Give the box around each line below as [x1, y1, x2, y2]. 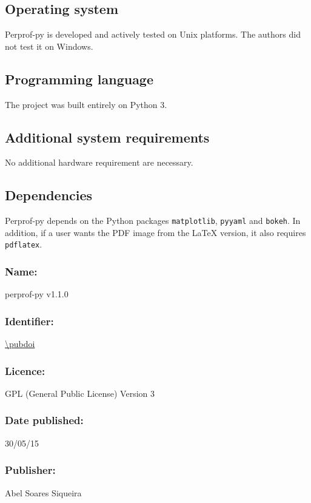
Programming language [5, 69, 154, 88]
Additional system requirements [5, 127, 210, 146]
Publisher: [5, 462, 56, 478]
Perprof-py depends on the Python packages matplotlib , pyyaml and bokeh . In [5, 214, 301, 227]
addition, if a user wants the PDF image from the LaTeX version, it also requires [5, 226, 306, 238]
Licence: [5, 363, 45, 378]
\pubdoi [5, 337, 35, 350]
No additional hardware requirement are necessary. [5, 156, 193, 169]
